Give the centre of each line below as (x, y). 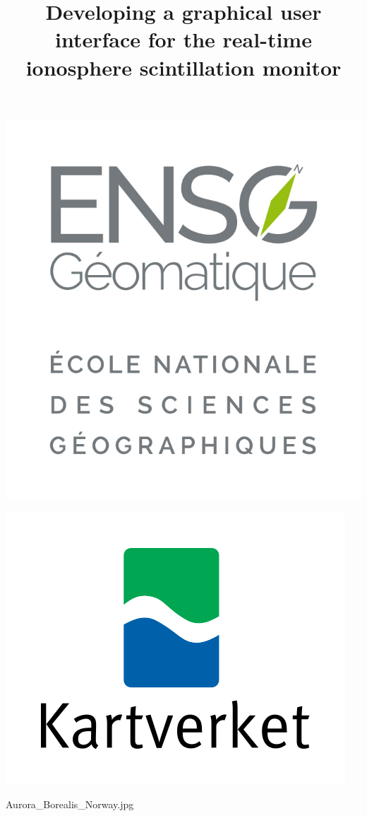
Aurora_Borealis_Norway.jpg (70, 804)
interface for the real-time (183, 39)
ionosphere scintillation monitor (183, 67)
